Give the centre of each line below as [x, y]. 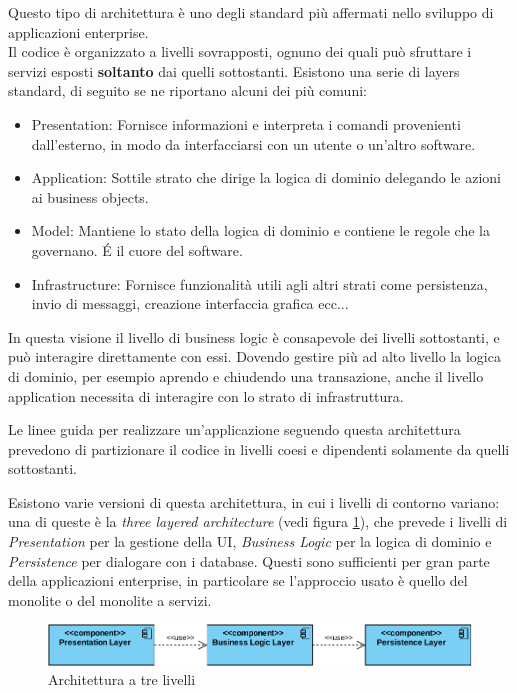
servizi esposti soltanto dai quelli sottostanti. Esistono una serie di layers [234, 70]
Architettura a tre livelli [122, 679]
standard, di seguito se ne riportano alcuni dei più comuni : [187, 90]
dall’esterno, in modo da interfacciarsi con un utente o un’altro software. [253, 143]
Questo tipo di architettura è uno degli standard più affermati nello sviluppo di [251, 12]
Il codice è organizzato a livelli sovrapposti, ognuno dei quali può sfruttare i [240, 51]
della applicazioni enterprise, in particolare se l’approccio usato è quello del [238, 580]
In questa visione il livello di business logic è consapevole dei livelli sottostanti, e [254, 336]
